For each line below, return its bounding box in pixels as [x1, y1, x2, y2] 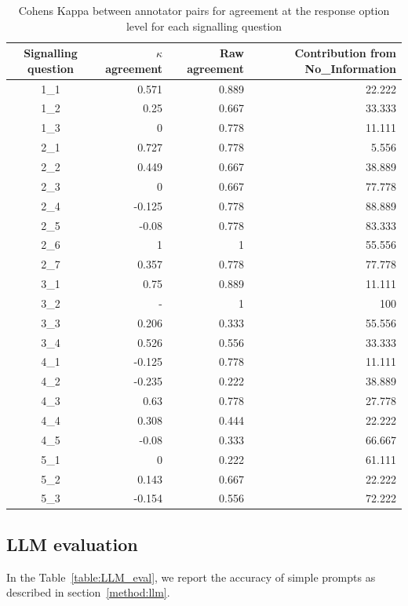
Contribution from [294, 45, 396, 61]
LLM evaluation [6, 531, 138, 556]
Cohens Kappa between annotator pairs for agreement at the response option [18, 2, 390, 18]
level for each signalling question [126, 17, 282, 34]
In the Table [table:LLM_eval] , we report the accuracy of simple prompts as [6, 568, 376, 585]
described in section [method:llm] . [6, 584, 170, 601]
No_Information [304, 60, 396, 76]
